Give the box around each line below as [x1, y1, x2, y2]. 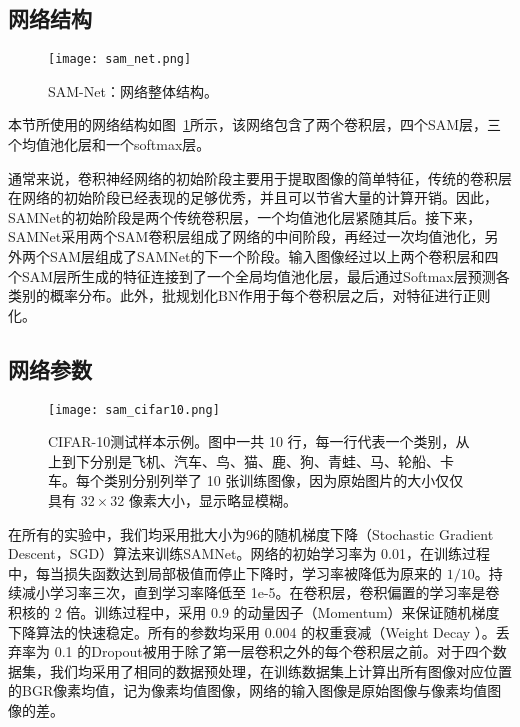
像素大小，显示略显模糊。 [128, 490, 297, 511]
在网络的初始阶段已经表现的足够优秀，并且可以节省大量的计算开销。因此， [8, 187, 498, 208]
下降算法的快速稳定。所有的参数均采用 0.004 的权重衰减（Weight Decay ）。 [8, 621, 496, 642]
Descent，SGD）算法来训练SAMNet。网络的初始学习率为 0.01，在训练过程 [8, 543, 491, 564]
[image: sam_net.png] [48, 52, 192, 67]
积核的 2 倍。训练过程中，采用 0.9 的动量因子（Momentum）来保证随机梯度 [8, 602, 500, 622]
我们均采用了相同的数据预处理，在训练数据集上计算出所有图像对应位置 [49, 660, 512, 681]
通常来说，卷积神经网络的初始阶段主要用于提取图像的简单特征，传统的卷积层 [8, 167, 512, 188]
